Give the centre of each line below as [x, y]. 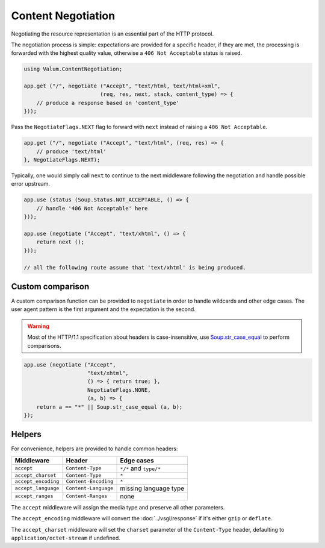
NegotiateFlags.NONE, [119, 390]
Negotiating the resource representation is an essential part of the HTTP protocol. [112, 34]
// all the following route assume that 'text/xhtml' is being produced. [135, 267]
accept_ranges [34, 496]
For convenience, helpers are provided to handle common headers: [94, 449]
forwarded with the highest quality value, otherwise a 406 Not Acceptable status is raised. [127, 53]
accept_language [37, 488]
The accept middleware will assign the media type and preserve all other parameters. [118, 507]
